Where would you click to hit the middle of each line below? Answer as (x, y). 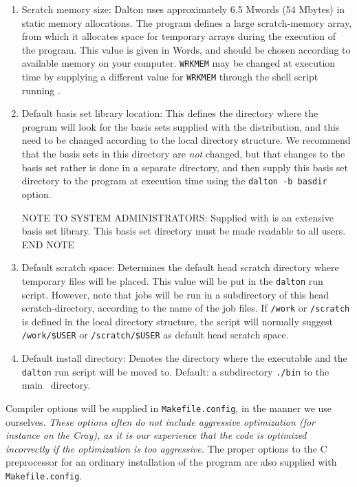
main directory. (56, 385)
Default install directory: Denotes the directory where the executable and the (184, 358)
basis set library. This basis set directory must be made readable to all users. (184, 231)
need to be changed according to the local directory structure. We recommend (186, 140)
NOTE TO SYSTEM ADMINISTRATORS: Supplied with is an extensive (177, 217)
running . (41, 90)
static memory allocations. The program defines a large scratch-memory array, (187, 22)
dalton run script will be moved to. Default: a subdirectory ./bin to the (175, 371)
